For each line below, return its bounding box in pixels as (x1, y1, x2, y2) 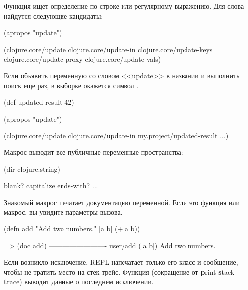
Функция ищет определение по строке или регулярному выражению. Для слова (4, 1, 244, 11)
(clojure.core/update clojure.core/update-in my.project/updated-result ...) (4, 130, 229, 141)
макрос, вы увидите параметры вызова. (4, 207, 123, 217)
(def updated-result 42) (4, 97, 74, 107)
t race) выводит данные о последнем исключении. (4, 276, 154, 287)
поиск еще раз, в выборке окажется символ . (4, 80, 139, 90)
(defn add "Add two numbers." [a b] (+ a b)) (4, 223, 140, 233)
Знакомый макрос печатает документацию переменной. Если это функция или (4, 197, 240, 207)
